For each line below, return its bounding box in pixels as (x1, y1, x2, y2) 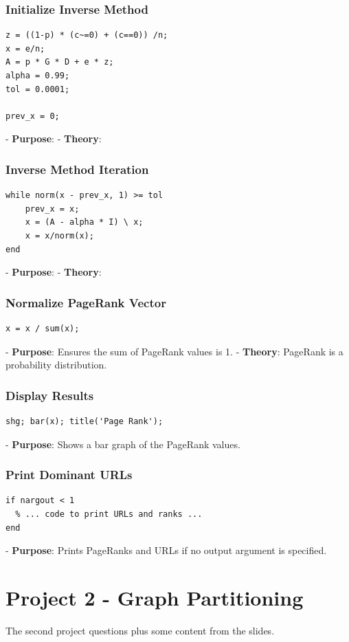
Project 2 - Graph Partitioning (5, 583, 304, 611)
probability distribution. (5, 357, 107, 372)
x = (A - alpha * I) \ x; (25, 217, 144, 228)
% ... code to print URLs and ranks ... (15, 509, 203, 519)
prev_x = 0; (5, 111, 60, 121)
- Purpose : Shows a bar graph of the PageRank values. (5, 436, 240, 451)
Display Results (5, 386, 94, 403)
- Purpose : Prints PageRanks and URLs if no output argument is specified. (5, 543, 327, 557)
